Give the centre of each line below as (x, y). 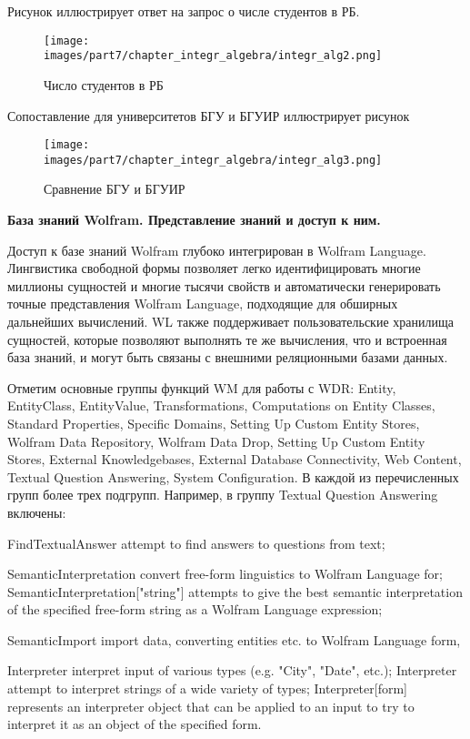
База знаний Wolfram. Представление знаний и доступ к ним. (194, 219)
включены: (37, 512)
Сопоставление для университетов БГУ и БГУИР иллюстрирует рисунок (209, 115)
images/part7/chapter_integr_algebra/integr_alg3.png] (213, 160)
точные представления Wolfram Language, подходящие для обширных (203, 304)
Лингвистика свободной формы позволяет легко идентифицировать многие (214, 268)
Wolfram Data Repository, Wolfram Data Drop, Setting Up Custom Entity (216, 441)
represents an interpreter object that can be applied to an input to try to (211, 706)
